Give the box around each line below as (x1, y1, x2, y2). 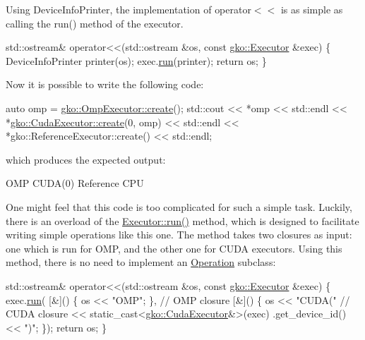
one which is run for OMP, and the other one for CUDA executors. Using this (6, 241, 342, 255)
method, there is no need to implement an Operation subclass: (6, 255, 276, 269)
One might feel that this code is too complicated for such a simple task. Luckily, (6, 199, 352, 214)
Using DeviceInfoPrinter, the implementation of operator (6, 2, 251, 16)
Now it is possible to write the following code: (6, 77, 204, 92)
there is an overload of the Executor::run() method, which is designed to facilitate (6, 213, 359, 228)
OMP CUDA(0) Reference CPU (6, 176, 144, 190)
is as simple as (280, 2, 343, 16)
